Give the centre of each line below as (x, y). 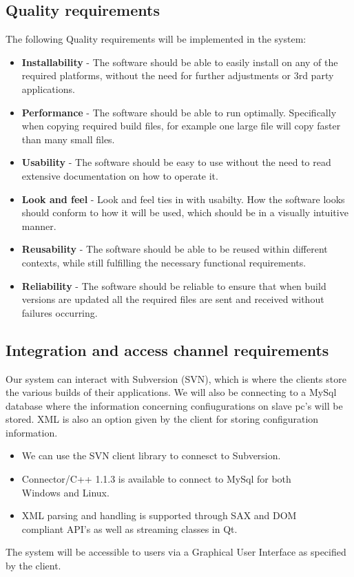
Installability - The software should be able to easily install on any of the (180, 62)
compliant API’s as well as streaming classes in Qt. (129, 528)
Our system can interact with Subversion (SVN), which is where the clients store (176, 378)
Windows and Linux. (65, 492)
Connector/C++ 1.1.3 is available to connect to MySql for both (156, 479)
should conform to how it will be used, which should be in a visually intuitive (185, 212)
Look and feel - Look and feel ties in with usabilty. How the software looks (183, 199)
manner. (39, 225)
